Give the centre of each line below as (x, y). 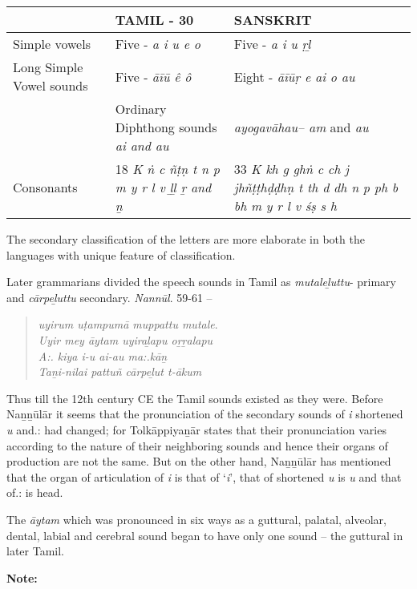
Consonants (45, 187)
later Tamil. (35, 551)
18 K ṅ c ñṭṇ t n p (167, 169)
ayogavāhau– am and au (301, 127)
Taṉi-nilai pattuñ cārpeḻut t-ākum (120, 371)
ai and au (142, 145)
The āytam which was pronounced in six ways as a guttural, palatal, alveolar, (196, 519)
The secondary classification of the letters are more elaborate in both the (186, 239)
